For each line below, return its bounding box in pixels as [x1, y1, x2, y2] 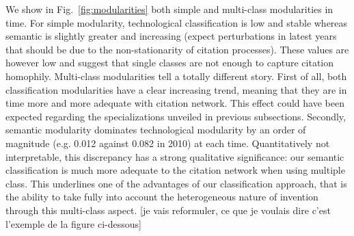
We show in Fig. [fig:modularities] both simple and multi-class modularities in [5, 2, 333, 16]
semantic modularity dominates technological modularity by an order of [5, 122, 306, 137]
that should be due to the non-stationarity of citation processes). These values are [5, 42, 349, 56]
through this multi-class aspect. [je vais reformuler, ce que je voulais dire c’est [5, 202, 331, 217]
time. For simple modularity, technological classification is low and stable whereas [5, 15, 348, 29]
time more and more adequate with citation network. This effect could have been [5, 96, 344, 110]
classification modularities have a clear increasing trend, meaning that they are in [5, 82, 347, 96]
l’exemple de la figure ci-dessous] [5, 216, 141, 231]
